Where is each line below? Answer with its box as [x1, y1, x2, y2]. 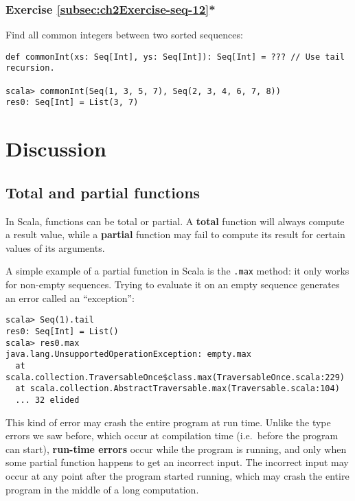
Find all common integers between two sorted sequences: [5, 27, 243, 42]
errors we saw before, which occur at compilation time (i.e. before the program [5, 428, 339, 443]
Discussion [5, 135, 106, 163]
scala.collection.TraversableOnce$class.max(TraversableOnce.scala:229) [5, 372, 345, 382]
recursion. [5, 63, 55, 73]
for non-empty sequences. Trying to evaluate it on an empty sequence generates [5, 277, 340, 292]
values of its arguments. [5, 240, 105, 255]
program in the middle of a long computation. [5, 482, 199, 496]
